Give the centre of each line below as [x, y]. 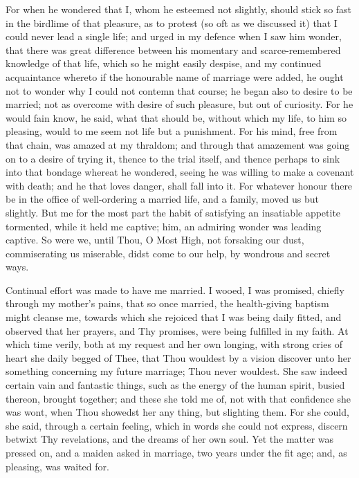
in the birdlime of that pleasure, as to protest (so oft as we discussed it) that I [172, 22]
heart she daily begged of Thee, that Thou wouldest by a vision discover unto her [178, 357]
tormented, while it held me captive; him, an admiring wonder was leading [164, 226]
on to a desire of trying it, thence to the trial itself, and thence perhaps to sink [173, 158]
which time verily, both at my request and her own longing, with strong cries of [174, 344]
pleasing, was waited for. [57, 466]
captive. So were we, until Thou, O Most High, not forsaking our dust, [155, 240]
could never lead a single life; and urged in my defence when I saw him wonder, [174, 36]
